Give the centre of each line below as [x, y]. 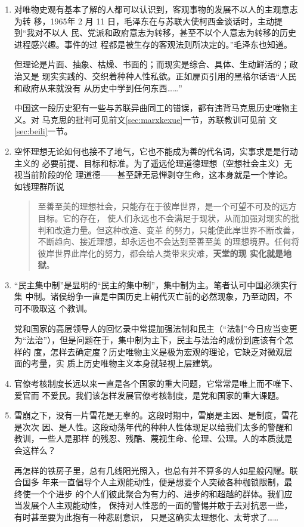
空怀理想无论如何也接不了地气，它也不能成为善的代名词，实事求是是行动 [156, 151]
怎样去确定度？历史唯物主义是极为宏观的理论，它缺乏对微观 [167, 351]
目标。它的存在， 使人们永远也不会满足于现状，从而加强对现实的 [165, 218]
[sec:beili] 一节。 [43, 131]
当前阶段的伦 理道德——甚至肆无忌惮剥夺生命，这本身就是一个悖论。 [157, 175]
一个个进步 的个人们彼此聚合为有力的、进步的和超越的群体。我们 [157, 493]
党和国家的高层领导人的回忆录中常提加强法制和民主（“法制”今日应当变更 [156, 328]
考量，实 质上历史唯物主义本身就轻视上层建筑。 [124, 363]
